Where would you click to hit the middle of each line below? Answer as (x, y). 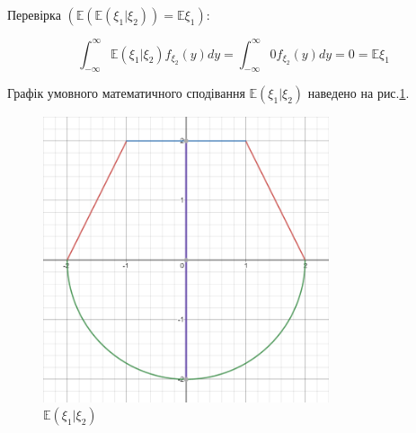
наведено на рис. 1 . (358, 93)
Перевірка (34, 14)
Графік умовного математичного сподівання (126, 93)
